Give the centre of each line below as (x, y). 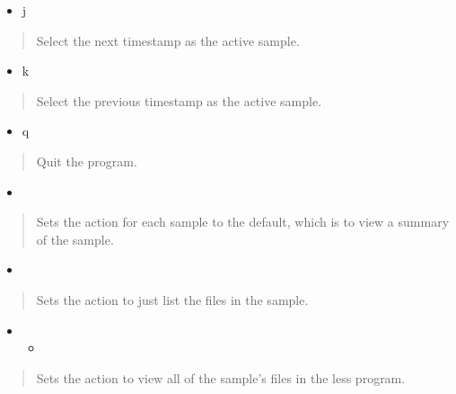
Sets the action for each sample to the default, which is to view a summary (243, 222)
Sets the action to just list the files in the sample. (172, 299)
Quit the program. (87, 161)
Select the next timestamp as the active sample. (168, 40)
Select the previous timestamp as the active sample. (179, 100)
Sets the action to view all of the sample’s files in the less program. (221, 377)
